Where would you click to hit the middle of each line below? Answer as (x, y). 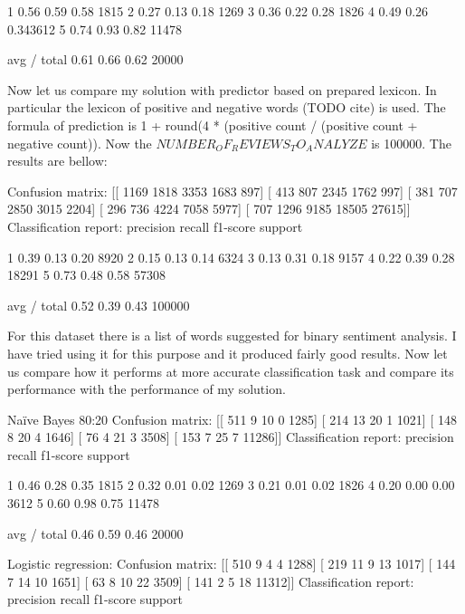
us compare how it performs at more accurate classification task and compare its (231, 371)
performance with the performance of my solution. (147, 389)
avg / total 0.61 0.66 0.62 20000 (95, 59)
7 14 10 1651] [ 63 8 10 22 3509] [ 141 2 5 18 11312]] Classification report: (211, 581)
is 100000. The (411, 143)
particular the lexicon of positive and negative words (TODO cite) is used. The (227, 107)
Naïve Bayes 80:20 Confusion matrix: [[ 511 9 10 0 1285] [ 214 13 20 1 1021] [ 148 (232, 419)
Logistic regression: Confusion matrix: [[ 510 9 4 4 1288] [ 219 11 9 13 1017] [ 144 (232, 564)
